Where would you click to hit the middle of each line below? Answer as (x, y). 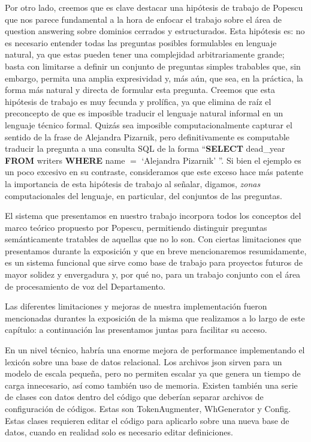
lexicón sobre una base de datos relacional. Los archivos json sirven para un (144, 361)
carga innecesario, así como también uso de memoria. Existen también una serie (151, 385)
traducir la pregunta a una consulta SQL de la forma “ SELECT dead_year (145, 148)
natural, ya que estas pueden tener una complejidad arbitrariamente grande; (145, 54)
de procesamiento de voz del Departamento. (85, 286)
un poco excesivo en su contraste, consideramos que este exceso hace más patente (154, 172)
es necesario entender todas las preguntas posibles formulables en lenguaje (141, 42)
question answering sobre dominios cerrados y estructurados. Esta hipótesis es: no (155, 31)
